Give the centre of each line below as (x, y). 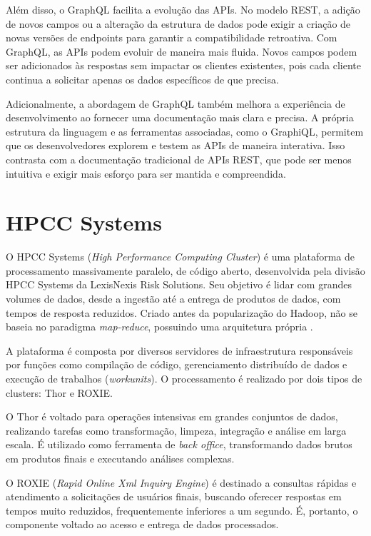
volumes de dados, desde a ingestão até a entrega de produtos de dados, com (173, 299)
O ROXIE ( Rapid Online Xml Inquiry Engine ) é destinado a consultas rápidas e (181, 482)
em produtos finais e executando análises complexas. (120, 458)
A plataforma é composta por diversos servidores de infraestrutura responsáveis (179, 350)
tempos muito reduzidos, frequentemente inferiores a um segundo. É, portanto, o (182, 510)
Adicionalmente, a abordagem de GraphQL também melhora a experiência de (176, 103)
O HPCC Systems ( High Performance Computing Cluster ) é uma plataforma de (180, 257)
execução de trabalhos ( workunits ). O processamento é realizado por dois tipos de (184, 378)
